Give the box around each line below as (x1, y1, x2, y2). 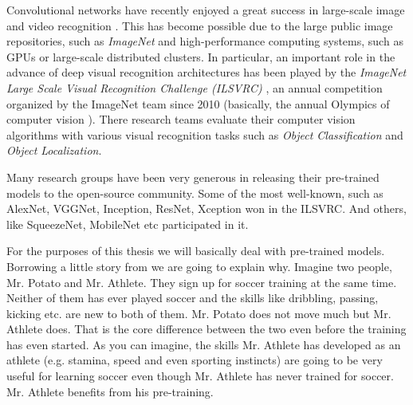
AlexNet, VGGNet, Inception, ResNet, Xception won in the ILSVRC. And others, (6, 200, 407, 217)
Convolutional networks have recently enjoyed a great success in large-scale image (6, 2, 405, 18)
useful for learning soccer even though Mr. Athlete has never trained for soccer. (6, 368, 394, 384)
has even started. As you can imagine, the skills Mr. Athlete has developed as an (6, 336, 401, 352)
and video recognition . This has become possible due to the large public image (6, 17, 393, 33)
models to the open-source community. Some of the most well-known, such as (6, 184, 383, 201)
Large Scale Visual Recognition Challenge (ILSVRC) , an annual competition (6, 79, 383, 96)
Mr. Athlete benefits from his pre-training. (6, 383, 214, 399)
